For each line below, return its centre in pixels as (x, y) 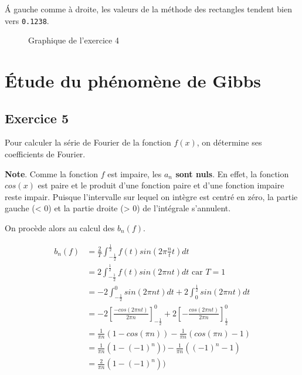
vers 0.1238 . (27, 20)
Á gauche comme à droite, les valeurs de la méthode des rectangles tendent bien (148, 9)
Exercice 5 (37, 118)
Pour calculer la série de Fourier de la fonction (88, 142)
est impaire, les (135, 173)
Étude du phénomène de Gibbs (133, 81)
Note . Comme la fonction (52, 173)
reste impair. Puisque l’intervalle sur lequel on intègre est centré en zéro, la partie (151, 196)
